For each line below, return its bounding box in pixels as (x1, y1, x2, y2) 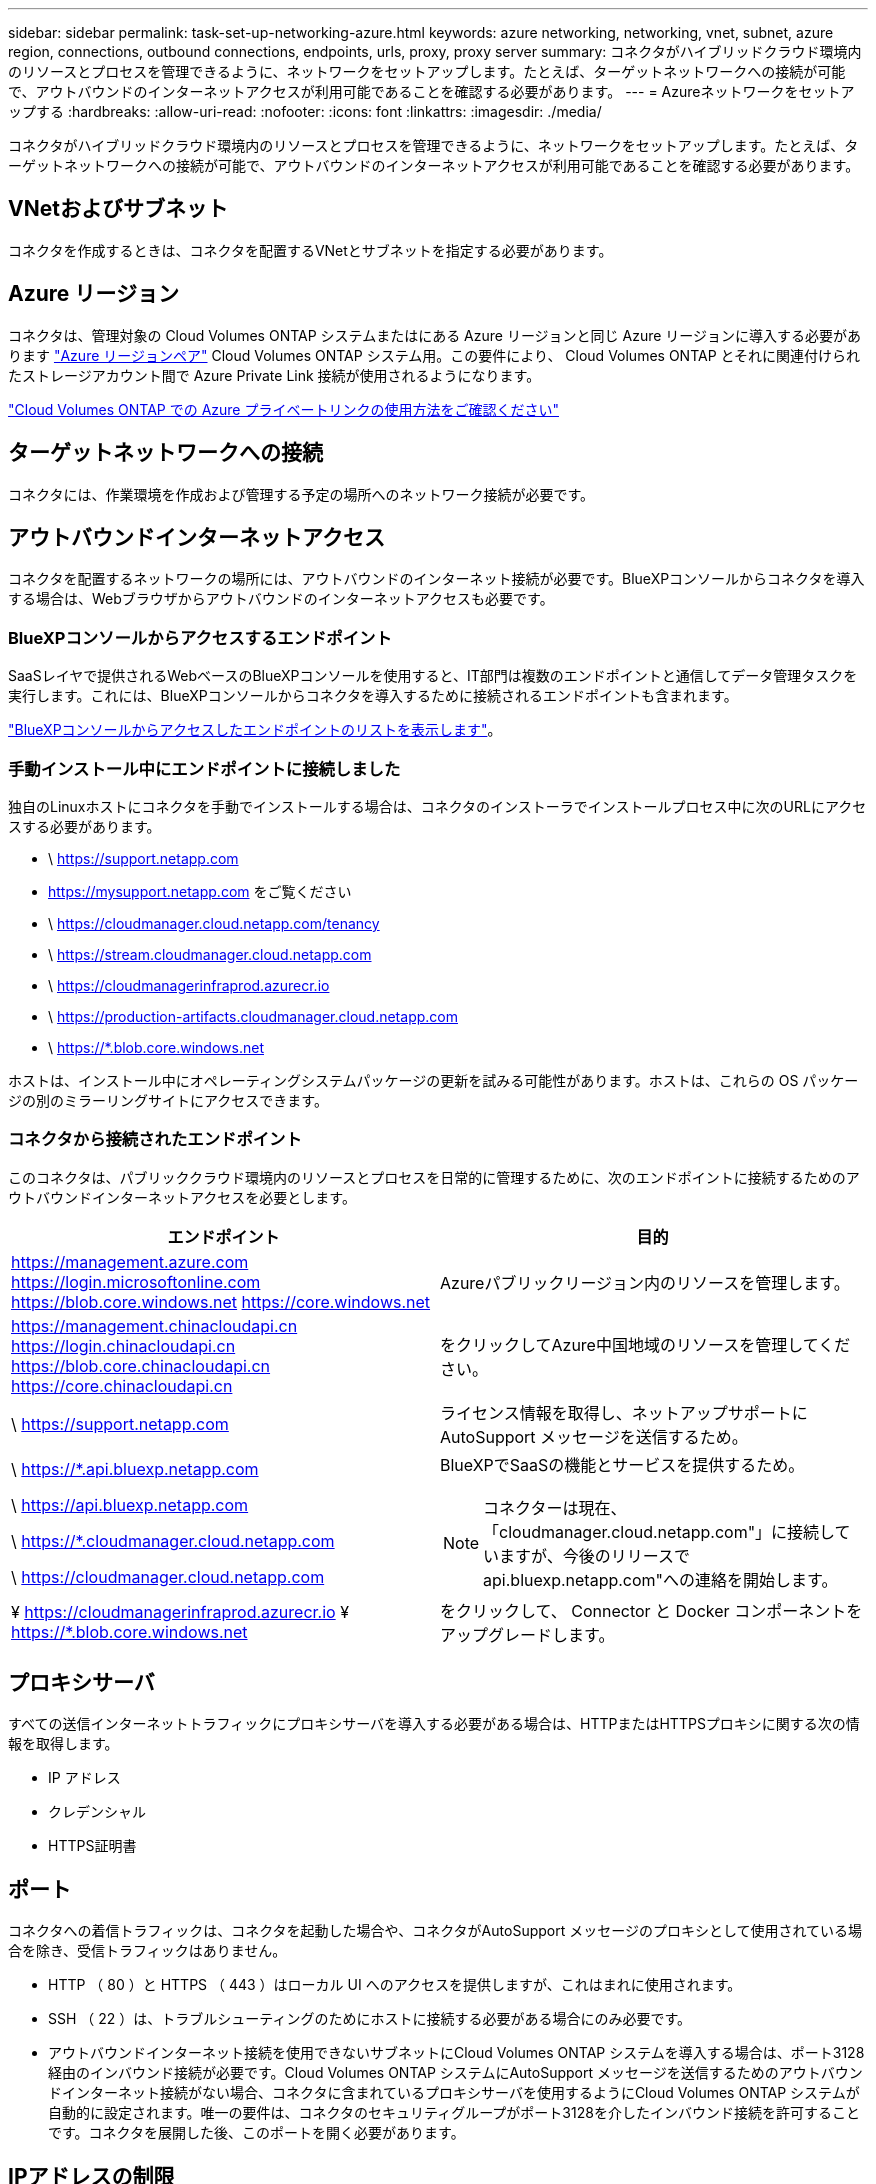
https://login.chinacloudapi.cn (11, 1335, 236, 1356)
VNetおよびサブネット (8, 196, 228, 222)
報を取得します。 (8, 1735, 119, 1753)
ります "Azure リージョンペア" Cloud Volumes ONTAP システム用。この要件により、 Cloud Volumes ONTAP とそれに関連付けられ (8, 346, 861, 364)
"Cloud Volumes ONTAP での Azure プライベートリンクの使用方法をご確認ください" (8, 400, 559, 418)
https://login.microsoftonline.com (11, 1271, 261, 1292)
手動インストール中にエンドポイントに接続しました (8, 758, 401, 779)
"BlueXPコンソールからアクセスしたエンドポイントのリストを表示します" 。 (8, 721, 502, 739)
